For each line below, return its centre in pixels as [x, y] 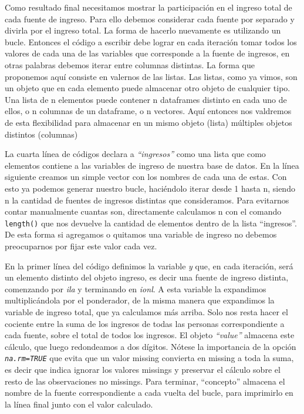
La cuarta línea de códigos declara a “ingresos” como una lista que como [135, 154]
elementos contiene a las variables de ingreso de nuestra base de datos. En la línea [152, 165]
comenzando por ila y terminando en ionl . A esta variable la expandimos [136, 288]
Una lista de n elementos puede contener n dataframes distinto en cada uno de [146, 99]
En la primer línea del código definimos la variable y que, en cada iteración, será [149, 266]
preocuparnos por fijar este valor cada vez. [81, 246]
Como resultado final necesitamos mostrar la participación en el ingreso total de [148, 7]
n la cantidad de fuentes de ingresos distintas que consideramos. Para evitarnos [147, 200]
